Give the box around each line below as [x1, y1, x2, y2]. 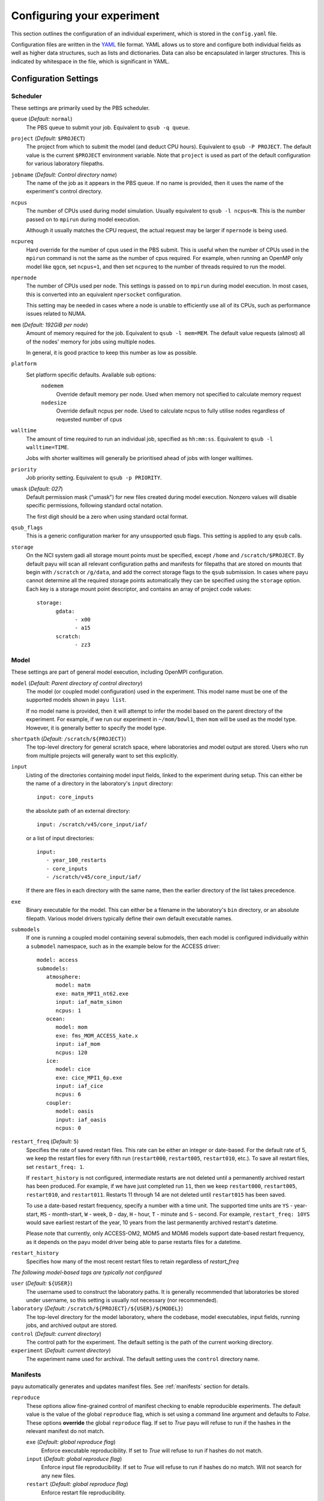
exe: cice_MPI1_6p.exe [55, 1074, 122, 1081]
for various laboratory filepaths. [26, 160, 104, 168]
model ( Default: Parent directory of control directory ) [11, 679, 143, 687]
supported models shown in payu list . [26, 696, 127, 704]
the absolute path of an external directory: [26, 807, 131, 814]
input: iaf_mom [55, 1040, 100, 1048]
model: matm [55, 982, 91, 989]
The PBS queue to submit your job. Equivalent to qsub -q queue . [26, 124, 190, 131]
